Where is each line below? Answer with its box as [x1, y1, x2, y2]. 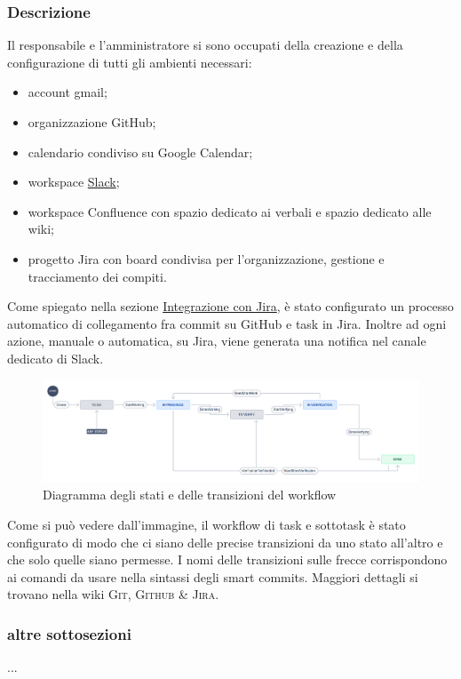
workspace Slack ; [28, 172, 120, 191]
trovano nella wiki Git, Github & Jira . [7, 585, 219, 603]
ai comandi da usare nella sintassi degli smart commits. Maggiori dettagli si [7, 567, 418, 586]
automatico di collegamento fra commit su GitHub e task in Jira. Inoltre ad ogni [7, 314, 447, 332]
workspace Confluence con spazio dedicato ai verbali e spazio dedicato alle [28, 202, 432, 220]
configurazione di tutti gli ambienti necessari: [7, 52, 252, 71]
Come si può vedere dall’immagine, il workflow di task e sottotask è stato [7, 515, 406, 533]
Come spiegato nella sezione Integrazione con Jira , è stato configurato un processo [7, 297, 454, 316]
